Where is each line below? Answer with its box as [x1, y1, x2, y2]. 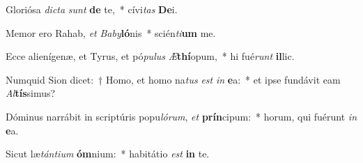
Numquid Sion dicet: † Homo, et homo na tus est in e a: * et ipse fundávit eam [6, 72, 341, 86]
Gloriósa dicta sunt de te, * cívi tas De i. [6, 2, 178, 16]
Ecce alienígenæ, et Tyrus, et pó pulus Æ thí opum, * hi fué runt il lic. [6, 49, 295, 63]
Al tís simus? [6, 86, 56, 100]
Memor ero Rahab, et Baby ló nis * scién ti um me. [6, 25, 216, 40]
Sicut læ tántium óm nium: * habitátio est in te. [6, 146, 210, 161]
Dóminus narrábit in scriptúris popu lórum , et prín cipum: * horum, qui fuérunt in [6, 109, 357, 123]
